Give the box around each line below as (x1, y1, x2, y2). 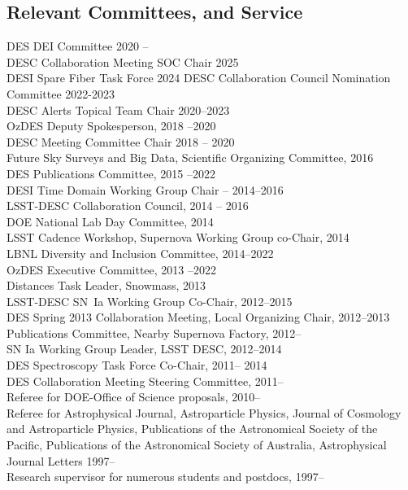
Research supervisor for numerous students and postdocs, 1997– (7, 468, 324, 485)
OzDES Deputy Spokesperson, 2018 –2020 (7, 117, 216, 134)
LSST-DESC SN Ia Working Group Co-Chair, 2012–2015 (7, 292, 293, 309)
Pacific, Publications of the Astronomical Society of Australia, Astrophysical (7, 436, 387, 453)
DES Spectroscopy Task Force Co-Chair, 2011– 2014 (7, 357, 267, 374)
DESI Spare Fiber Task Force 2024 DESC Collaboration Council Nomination (7, 69, 391, 86)
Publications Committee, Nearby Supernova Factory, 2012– (7, 324, 302, 341)
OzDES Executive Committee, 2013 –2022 (7, 260, 217, 278)
